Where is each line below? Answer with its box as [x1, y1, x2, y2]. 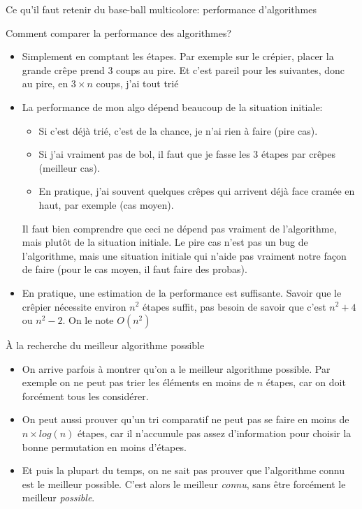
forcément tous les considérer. [22, 388, 149, 403]
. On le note [62, 313, 114, 327]
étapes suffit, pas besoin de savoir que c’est [143, 299, 326, 313]
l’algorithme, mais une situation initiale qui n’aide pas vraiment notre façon [22, 248, 347, 263]
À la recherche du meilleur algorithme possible [6, 338, 205, 353]
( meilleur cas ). [38, 160, 100, 175]
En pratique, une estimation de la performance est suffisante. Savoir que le [22, 285, 342, 300]
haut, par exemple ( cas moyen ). [38, 197, 174, 212]
